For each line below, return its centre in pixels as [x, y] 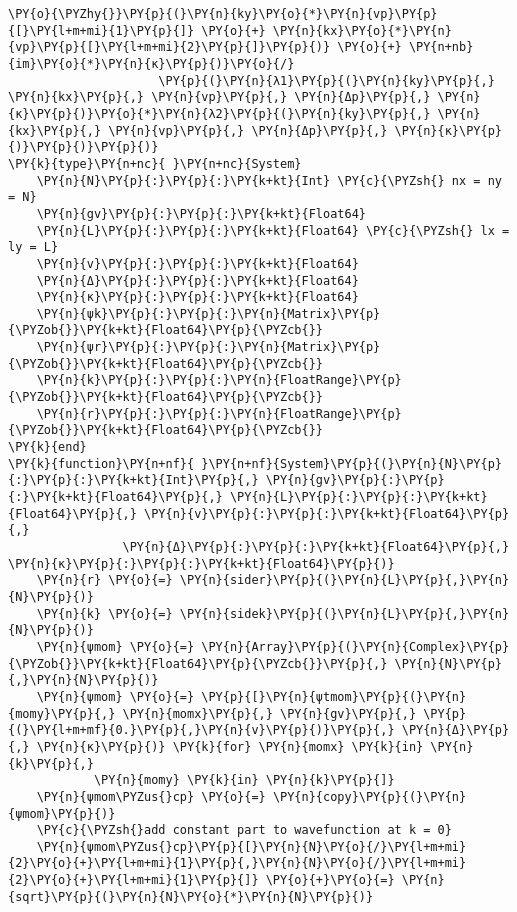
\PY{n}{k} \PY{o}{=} [104, 613]
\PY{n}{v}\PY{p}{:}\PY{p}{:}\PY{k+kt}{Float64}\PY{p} [327, 513]
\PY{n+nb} [441, 47]
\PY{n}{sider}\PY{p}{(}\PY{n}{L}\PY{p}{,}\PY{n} [344, 580]
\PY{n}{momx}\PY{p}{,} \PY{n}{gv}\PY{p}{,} [269, 713]
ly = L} [33, 247]
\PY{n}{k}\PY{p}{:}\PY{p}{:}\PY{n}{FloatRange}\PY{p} [219, 380]
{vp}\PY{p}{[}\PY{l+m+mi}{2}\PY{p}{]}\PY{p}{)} [169, 47]
